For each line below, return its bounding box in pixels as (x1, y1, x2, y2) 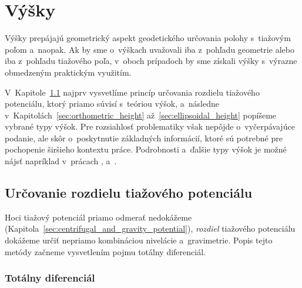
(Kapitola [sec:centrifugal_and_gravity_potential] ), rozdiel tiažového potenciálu (5, 222, 296, 235)
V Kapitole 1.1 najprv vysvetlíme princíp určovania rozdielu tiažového (5, 86, 260, 98)
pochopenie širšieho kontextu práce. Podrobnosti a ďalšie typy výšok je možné (5, 143, 287, 155)
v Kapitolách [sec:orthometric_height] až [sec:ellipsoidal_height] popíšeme (5, 109, 277, 121)
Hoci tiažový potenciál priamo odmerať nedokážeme (5, 211, 192, 223)
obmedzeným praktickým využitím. (5, 66, 132, 78)
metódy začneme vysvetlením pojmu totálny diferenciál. (5, 245, 206, 257)
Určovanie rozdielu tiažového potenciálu (5, 184, 253, 202)
